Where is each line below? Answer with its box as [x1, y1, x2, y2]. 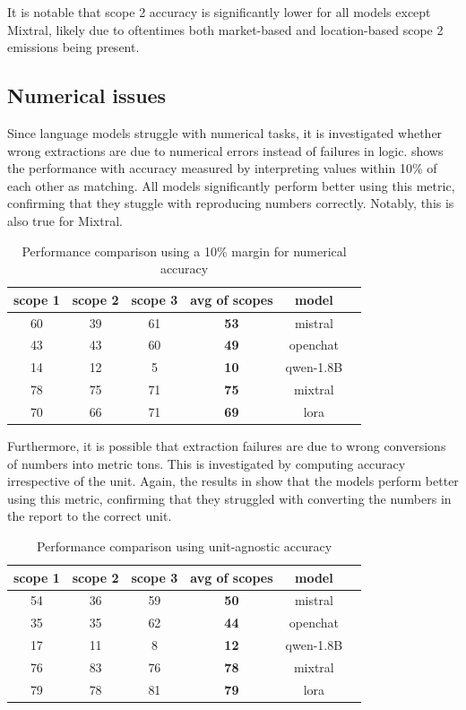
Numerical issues [7, 82, 167, 109]
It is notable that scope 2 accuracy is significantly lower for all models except [7, 3, 431, 21]
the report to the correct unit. [7, 507, 172, 525]
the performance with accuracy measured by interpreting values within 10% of [7, 159, 437, 177]
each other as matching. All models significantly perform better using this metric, [7, 176, 455, 195]
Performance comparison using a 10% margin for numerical [22, 241, 347, 260]
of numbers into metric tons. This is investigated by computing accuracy [7, 454, 406, 472]
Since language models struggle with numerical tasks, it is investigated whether [7, 123, 443, 142]
